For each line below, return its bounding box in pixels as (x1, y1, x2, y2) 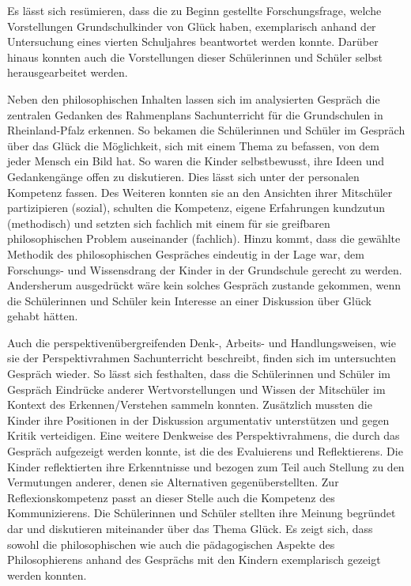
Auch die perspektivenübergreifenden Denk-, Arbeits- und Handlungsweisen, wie (7, 334, 396, 350)
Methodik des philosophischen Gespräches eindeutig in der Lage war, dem (7, 245, 364, 262)
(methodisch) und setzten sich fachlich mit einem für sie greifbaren (7, 214, 330, 231)
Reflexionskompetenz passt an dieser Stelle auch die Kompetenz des (7, 489, 335, 505)
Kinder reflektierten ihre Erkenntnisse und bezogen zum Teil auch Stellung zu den (7, 458, 405, 474)
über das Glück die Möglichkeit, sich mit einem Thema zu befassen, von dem (7, 137, 379, 153)
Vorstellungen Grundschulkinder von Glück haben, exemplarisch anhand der (7, 17, 376, 34)
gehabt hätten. (7, 308, 78, 324)
